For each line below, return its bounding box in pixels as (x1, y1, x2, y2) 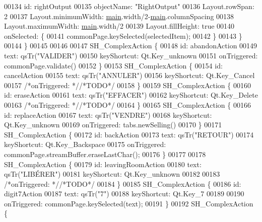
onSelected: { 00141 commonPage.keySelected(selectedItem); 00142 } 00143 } (4, 30, 242, 41)
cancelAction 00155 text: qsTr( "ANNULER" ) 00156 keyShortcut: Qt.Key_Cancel (4, 70, 255, 81)
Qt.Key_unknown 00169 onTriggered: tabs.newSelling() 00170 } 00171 (4, 119, 222, 130)
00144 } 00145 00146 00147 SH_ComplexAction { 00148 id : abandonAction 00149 (4, 40, 257, 51)
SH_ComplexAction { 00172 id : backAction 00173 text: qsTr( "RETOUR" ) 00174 (4, 129, 254, 139)
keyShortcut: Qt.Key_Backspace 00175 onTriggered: (4, 139, 166, 150)
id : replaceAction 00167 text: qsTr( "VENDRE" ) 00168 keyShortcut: (4, 109, 212, 120)
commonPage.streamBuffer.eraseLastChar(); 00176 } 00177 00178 (4, 149, 206, 159)
